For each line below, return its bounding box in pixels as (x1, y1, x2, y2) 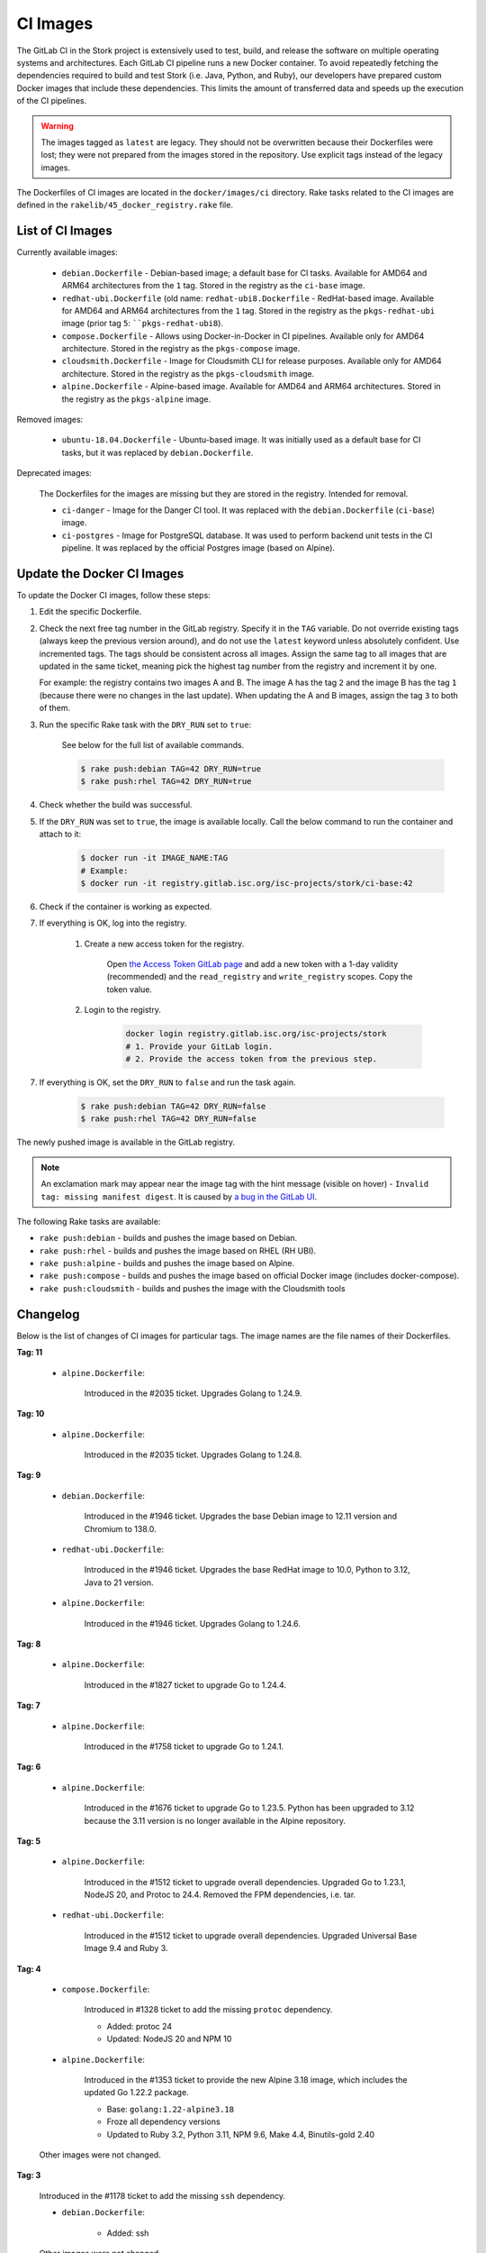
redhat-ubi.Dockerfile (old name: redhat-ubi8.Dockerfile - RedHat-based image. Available (61, 293, 435, 304)
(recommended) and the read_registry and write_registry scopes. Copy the (106, 971, 413, 982)
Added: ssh (106, 2227, 149, 2239)
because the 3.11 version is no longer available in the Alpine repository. (84, 1815, 346, 1826)
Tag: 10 (16, 1409, 45, 1419)
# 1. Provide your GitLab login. (125, 1041, 274, 1052)
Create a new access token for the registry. (84, 938, 245, 949)
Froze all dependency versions (106, 2116, 220, 2127)
